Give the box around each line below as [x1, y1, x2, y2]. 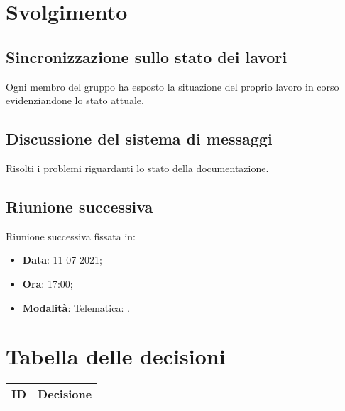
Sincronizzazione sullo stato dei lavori [6, 45, 287, 67]
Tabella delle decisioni [6, 342, 226, 371]
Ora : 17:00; [22, 276, 73, 291]
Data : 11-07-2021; [22, 252, 102, 267]
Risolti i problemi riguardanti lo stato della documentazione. [6, 160, 269, 175]
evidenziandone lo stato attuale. [6, 93, 144, 108]
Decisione [38, 385, 92, 402]
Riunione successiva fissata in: [6, 228, 136, 243]
